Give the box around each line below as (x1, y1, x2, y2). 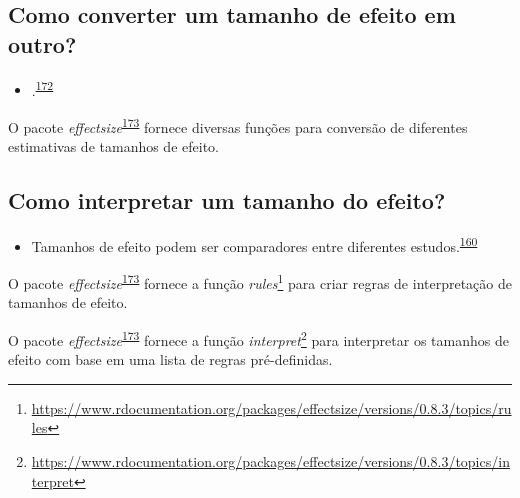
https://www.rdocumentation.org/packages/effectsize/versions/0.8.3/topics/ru (31, 397, 512, 418)
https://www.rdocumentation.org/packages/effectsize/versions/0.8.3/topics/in (31, 451, 510, 472)
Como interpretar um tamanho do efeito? (8, 185, 446, 216)
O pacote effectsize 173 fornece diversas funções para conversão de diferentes (8, 113, 468, 137)
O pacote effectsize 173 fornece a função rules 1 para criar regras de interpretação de (8, 270, 512, 293)
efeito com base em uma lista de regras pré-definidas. (8, 349, 333, 370)
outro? (8, 28, 77, 59)
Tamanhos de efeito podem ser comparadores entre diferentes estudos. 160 (31, 232, 478, 256)
